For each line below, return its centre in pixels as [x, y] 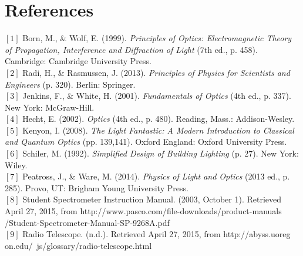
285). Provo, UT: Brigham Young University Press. [97, 187]
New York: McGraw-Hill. [50, 107]
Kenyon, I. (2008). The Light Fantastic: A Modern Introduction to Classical [158, 130]
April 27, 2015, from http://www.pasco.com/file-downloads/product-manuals [143, 211]
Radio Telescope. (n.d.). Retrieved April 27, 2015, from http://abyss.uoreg [156, 234]
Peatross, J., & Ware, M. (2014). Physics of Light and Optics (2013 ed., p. [156, 176]
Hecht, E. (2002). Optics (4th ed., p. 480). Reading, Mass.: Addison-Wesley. [159, 119]
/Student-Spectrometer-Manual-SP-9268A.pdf [87, 222]
